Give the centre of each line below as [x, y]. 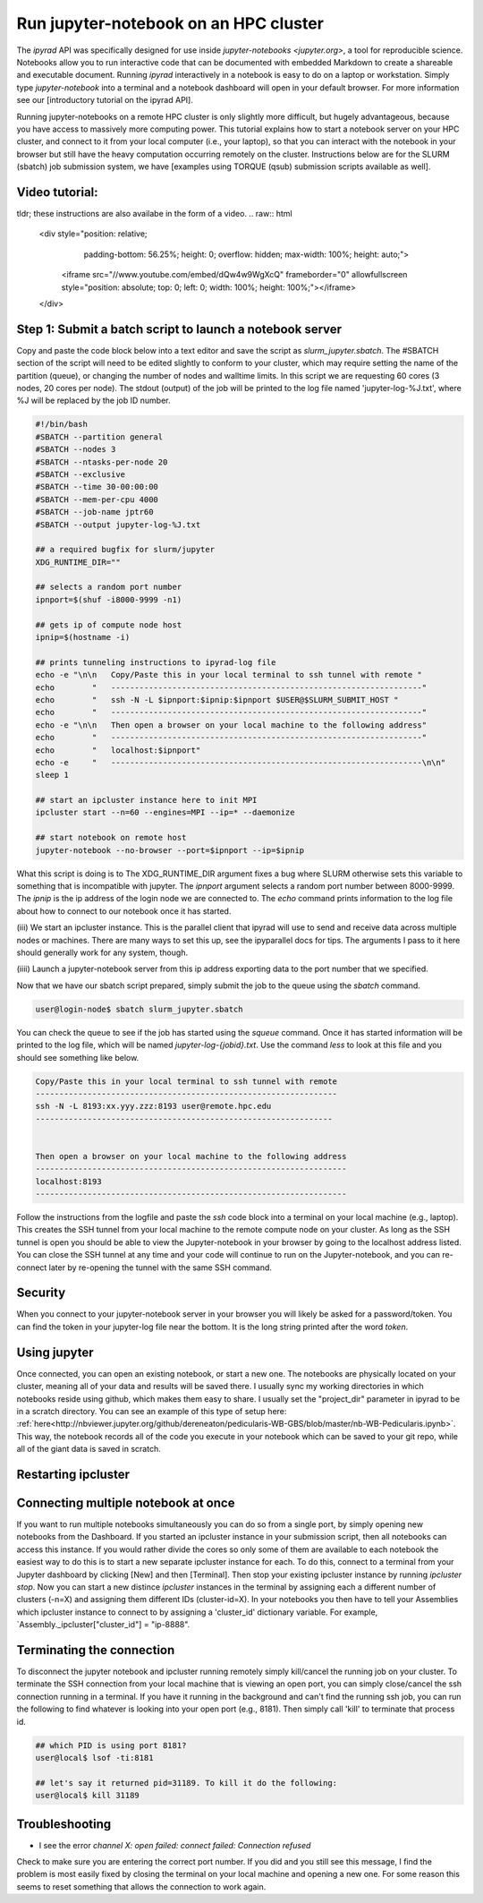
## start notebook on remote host [111, 838]
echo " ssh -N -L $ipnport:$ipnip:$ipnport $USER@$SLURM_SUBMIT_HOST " [217, 700]
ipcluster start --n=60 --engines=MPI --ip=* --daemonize [165, 813]
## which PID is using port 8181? [111, 1745]
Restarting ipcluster [73, 1474]
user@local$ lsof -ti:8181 [94, 1758]
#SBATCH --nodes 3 [76, 449]
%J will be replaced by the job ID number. [93, 401]
